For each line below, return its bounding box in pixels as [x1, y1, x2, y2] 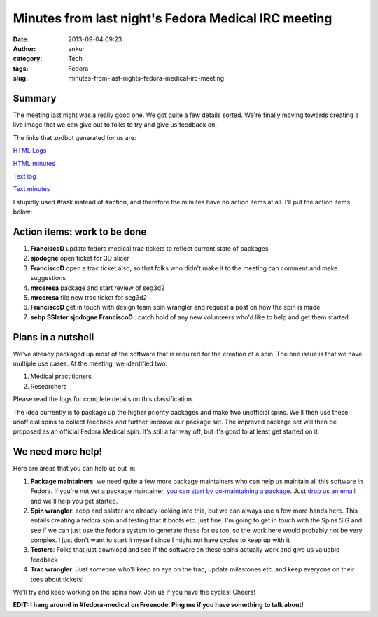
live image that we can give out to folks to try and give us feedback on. [13, 120, 217, 129]
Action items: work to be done [13, 226, 147, 237]
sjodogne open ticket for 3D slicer [30, 254, 129, 263]
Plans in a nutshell [13, 331, 94, 343]
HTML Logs [13, 146, 47, 155]
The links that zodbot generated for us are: [13, 133, 136, 141]
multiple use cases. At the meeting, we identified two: [13, 359, 168, 368]
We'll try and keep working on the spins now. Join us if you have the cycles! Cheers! [13, 588, 255, 597]
